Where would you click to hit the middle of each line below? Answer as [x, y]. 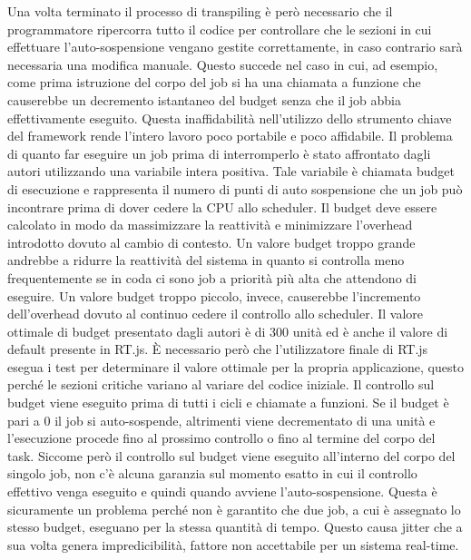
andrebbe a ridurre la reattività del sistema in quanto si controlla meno [206, 260]
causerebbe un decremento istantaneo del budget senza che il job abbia [204, 99]
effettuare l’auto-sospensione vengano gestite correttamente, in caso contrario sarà [235, 47]
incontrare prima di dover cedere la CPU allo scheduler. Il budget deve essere [222, 206]
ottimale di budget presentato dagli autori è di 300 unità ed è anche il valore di [228, 331]
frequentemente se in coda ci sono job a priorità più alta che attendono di [212, 277]
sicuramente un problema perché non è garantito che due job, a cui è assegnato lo [234, 509]
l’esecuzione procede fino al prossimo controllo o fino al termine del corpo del [221, 438]
